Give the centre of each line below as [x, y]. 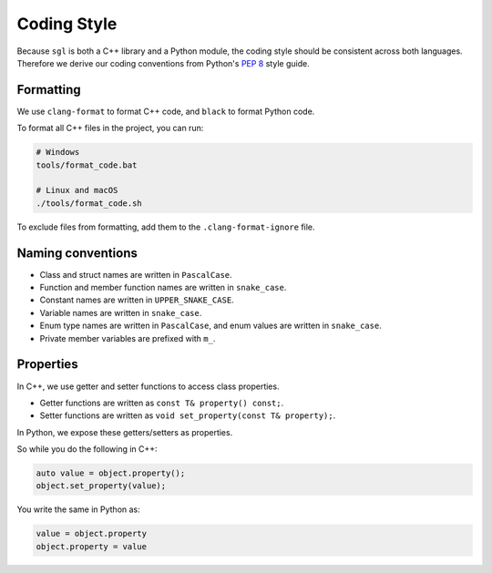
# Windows [58, 152]
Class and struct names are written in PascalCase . [136, 274]
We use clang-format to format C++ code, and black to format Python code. [166, 111]
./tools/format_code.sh [89, 203]
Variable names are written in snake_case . [121, 312]
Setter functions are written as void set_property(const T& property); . [188, 415]
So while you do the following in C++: [87, 449]
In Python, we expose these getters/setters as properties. [125, 432]
